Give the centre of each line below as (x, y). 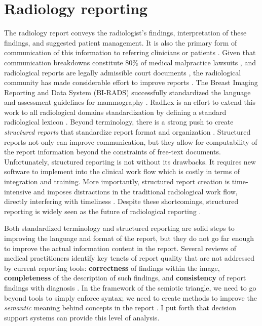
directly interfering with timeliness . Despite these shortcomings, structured (121, 201)
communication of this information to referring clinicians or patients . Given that (130, 52)
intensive (18, 191)
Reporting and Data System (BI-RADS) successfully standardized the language (127, 92)
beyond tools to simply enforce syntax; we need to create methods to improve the (130, 297)
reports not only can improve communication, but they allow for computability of (131, 141)
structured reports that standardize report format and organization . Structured (127, 132)
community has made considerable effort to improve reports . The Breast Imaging (131, 82)
